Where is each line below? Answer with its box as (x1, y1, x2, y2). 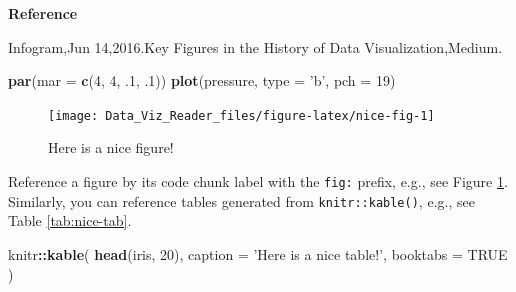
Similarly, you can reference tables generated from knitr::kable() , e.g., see (8, 190, 475, 211)
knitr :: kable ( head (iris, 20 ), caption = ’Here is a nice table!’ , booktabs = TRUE (8, 243, 508, 264)
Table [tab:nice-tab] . (8, 210, 132, 231)
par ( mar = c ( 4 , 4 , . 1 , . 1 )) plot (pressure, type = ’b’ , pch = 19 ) (8, 70, 396, 91)
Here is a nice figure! (48, 137, 174, 158)
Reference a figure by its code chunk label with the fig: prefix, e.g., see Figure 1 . (8, 171, 508, 192)
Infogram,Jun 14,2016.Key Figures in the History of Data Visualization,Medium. (8, 36, 503, 57)
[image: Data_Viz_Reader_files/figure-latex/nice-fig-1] (48, 108, 435, 123)
